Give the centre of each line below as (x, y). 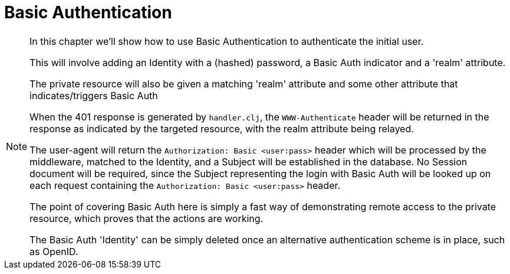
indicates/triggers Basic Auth (94, 95)
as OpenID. (54, 251)
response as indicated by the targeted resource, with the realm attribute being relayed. (222, 128)
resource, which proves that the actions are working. (147, 218)
